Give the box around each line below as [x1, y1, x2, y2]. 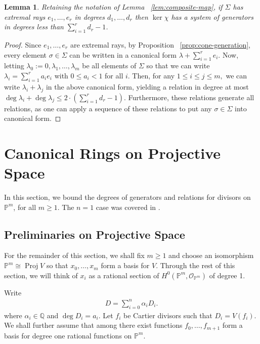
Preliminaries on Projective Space [4, 226, 185, 242]
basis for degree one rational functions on [4, 330, 132, 340]
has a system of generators [171, 11, 253, 22]
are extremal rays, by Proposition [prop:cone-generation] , [70, 39, 250, 50]
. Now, [218, 49, 239, 60]
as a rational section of [89, 270, 159, 280]
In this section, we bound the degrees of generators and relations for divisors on [4, 192, 251, 202]
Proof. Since [4, 39, 41, 50]
